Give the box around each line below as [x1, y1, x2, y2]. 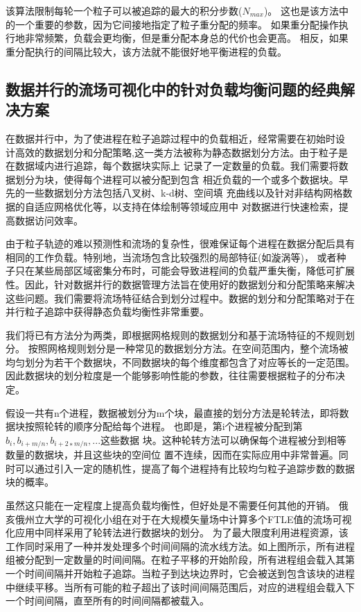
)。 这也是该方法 [263, 3, 339, 17]
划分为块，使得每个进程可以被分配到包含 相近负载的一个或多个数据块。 [15, 172, 339, 186]
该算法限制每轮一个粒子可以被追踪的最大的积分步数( [6, 3, 243, 17]
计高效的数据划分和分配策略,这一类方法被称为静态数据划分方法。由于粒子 [6, 144, 338, 159]
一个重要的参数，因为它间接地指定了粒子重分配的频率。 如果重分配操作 [15, 17, 339, 31]
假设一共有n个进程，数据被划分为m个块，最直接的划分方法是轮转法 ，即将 [6, 405, 340, 420]
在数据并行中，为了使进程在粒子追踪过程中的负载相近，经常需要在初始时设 [6, 131, 345, 145]
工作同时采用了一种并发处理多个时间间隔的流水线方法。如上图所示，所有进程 [6, 538, 355, 553]
